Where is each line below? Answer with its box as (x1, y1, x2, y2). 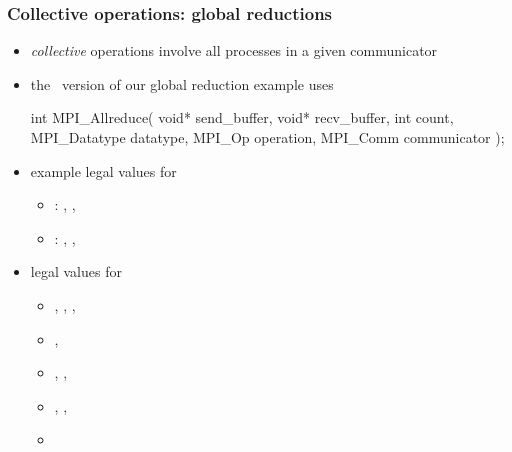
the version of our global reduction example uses (30, 73, 334, 94)
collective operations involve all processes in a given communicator (30, 40, 438, 61)
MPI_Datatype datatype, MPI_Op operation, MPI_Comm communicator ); (30, 127, 505, 147)
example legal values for (30, 160, 177, 181)
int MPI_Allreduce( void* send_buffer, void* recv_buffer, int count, (30, 107, 454, 128)
